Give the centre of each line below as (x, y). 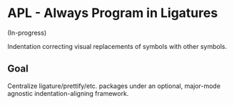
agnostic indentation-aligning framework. (68, 93)
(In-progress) (27, 33)
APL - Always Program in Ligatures (113, 13)
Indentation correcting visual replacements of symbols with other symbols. (117, 46)
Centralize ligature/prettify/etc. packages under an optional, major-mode (114, 86)
